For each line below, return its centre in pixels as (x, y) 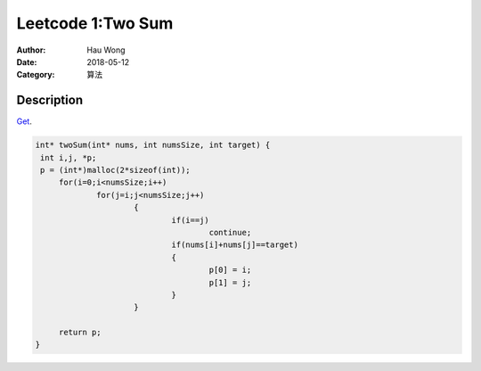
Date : (27, 62)
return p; (80, 333)
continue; (230, 232)
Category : (36, 75)
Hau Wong (106, 50)
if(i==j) (190, 220)
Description (50, 100)
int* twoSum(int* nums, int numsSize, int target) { (153, 145)
